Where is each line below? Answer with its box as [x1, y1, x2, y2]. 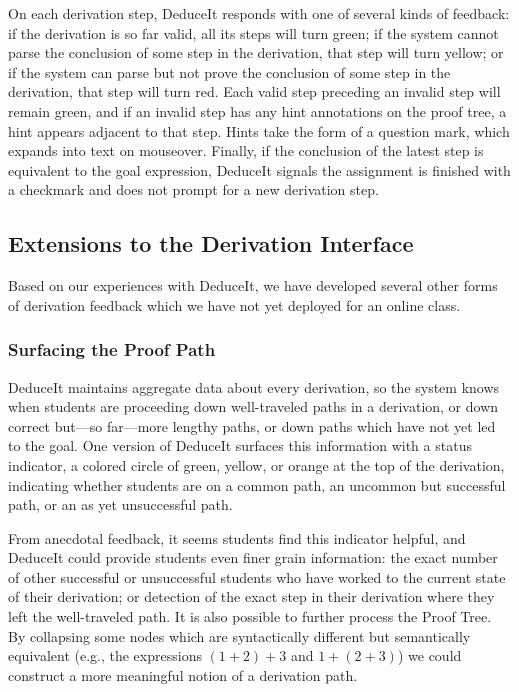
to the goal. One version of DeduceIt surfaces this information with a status [8, 435, 472, 456]
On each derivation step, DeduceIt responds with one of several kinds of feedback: [8, 3, 510, 23]
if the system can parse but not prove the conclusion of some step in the [8, 61, 451, 82]
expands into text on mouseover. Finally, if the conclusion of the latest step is [8, 140, 484, 161]
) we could [397, 645, 462, 666]
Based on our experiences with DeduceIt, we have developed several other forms [8, 275, 498, 296]
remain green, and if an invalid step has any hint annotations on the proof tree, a [8, 100, 507, 121]
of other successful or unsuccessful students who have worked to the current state [8, 566, 506, 587]
